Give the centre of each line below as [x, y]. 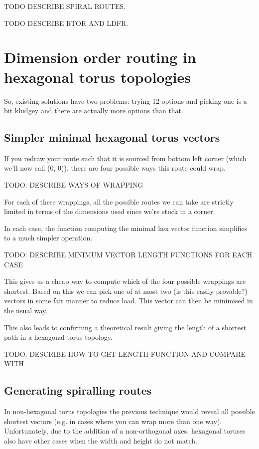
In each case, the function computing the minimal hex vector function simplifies [126, 228]
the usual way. [26, 311]
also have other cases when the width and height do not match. [101, 440]
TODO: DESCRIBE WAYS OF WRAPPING [74, 185]
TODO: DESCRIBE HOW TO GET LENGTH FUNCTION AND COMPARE [125, 353]
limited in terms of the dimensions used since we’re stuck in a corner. [110, 211]
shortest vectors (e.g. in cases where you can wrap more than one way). [113, 421]
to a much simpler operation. [48, 238]
